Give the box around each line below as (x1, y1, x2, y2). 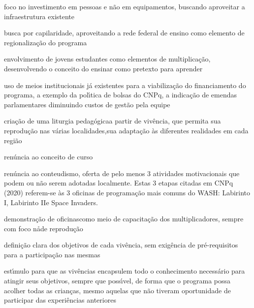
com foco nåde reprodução (4, 223, 83, 233)
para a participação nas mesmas (4, 249, 100, 259)
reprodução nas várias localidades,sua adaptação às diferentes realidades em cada (4, 125, 249, 135)
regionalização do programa (4, 37, 87, 47)
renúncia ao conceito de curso (4, 152, 93, 162)
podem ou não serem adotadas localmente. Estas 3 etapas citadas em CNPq (4, 178, 233, 188)
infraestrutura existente (4, 11, 75, 21)
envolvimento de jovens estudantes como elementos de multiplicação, (4, 54, 211, 64)
